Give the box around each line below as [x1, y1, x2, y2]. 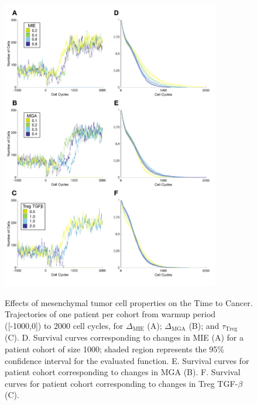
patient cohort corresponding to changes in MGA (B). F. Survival [5, 366, 241, 378]
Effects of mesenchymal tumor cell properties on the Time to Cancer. [5, 296, 253, 308]
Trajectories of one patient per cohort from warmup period [5, 308, 216, 320]
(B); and [189, 319, 220, 331]
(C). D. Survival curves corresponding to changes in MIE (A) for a [5, 331, 244, 344]
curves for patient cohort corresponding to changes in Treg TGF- [5, 377, 238, 389]
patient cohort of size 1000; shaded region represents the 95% [5, 342, 224, 355]
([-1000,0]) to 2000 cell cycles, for [5, 319, 124, 331]
